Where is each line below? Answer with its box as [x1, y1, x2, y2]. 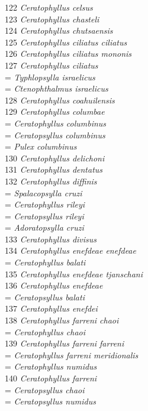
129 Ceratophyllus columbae [5, 105, 105, 118]
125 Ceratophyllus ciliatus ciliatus [5, 35, 127, 48]
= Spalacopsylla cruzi [5, 186, 82, 199]
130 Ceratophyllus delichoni [5, 151, 105, 164]
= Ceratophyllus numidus [5, 360, 97, 373]
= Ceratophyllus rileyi [5, 198, 85, 211]
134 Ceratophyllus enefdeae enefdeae [5, 244, 136, 257]
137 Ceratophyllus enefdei [5, 302, 98, 315]
